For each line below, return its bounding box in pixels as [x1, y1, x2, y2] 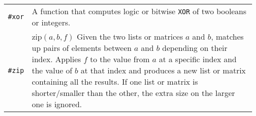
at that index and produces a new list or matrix [81, 65, 246, 76]
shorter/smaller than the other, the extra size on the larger [32, 87, 235, 98]
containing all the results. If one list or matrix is [32, 76, 198, 87]
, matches [211, 31, 244, 42]
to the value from [90, 53, 150, 65]
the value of [32, 65, 72, 76]
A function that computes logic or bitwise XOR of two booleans [32, 5, 247, 17]
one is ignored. [32, 98, 82, 110]
